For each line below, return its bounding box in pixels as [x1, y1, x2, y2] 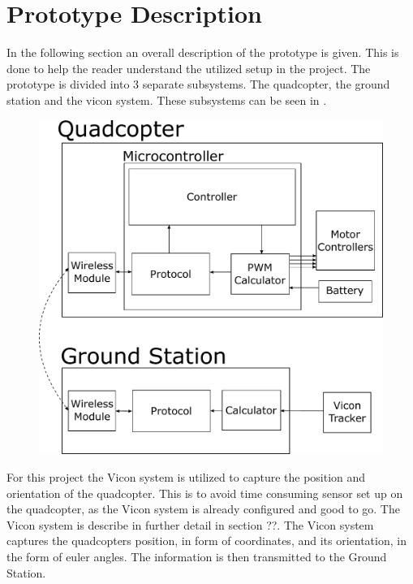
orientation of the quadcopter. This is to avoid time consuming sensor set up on [6, 484, 403, 501]
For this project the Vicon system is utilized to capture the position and [6, 469, 366, 486]
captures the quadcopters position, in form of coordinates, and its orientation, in [6, 532, 407, 549]
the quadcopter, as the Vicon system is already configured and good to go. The [6, 500, 400, 517]
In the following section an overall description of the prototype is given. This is [6, 44, 399, 61]
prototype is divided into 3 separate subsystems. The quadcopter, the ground [6, 76, 390, 93]
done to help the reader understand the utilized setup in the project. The [6, 59, 371, 76]
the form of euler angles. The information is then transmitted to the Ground [6, 548, 387, 565]
